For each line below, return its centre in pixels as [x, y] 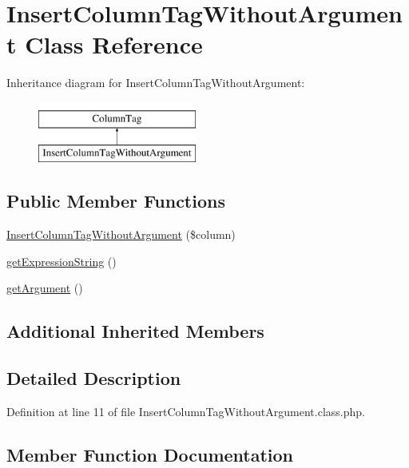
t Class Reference [105, 44]
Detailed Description [94, 378]
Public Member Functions [116, 201]
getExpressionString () [62, 261]
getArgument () [45, 288]
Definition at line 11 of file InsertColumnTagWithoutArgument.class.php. [186, 412]
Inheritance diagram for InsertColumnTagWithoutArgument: [156, 83]
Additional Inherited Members [135, 331]
